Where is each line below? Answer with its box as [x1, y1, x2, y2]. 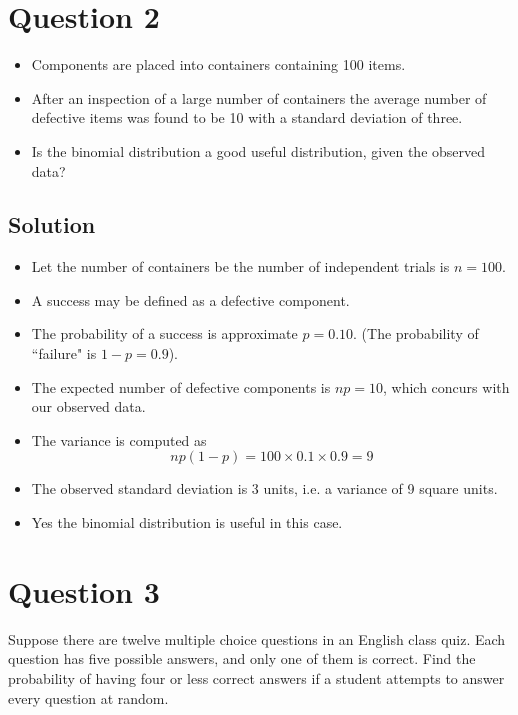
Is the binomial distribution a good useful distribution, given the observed [31, 140, 486, 161]
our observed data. [31, 396, 146, 417]
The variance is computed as [31, 429, 207, 450]
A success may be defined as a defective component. [31, 289, 350, 310]
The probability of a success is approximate [31, 323, 298, 344]
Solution [8, 209, 96, 240]
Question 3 [8, 570, 160, 611]
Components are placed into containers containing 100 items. [31, 54, 406, 75]
